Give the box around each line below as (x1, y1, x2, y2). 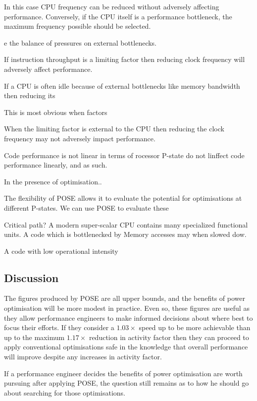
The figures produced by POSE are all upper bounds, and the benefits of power (4, 293, 245, 303)
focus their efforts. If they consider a (4, 322, 114, 333)
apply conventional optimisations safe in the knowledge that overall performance (4, 342, 248, 352)
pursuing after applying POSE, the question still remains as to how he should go (4, 378, 249, 388)
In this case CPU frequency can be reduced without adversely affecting (4, 1, 219, 11)
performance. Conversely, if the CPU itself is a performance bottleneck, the (4, 11, 232, 21)
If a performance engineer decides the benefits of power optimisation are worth (4, 368, 243, 378)
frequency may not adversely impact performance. (4, 133, 155, 143)
